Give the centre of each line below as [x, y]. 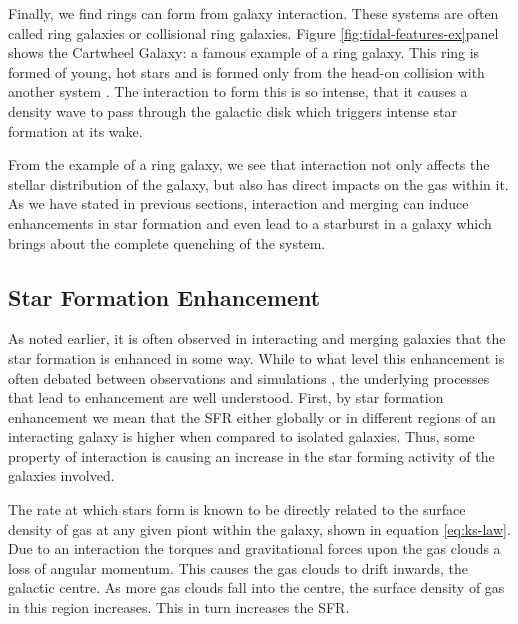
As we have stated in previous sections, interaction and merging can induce [238, 203]
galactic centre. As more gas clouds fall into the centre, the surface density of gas [256, 587]
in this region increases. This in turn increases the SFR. [179, 607]
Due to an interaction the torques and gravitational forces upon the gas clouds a [254, 548]
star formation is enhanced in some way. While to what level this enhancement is [256, 357]
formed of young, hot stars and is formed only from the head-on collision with [246, 71]
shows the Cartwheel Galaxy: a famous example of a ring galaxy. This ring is [244, 52]
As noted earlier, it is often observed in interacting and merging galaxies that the [257, 338]
